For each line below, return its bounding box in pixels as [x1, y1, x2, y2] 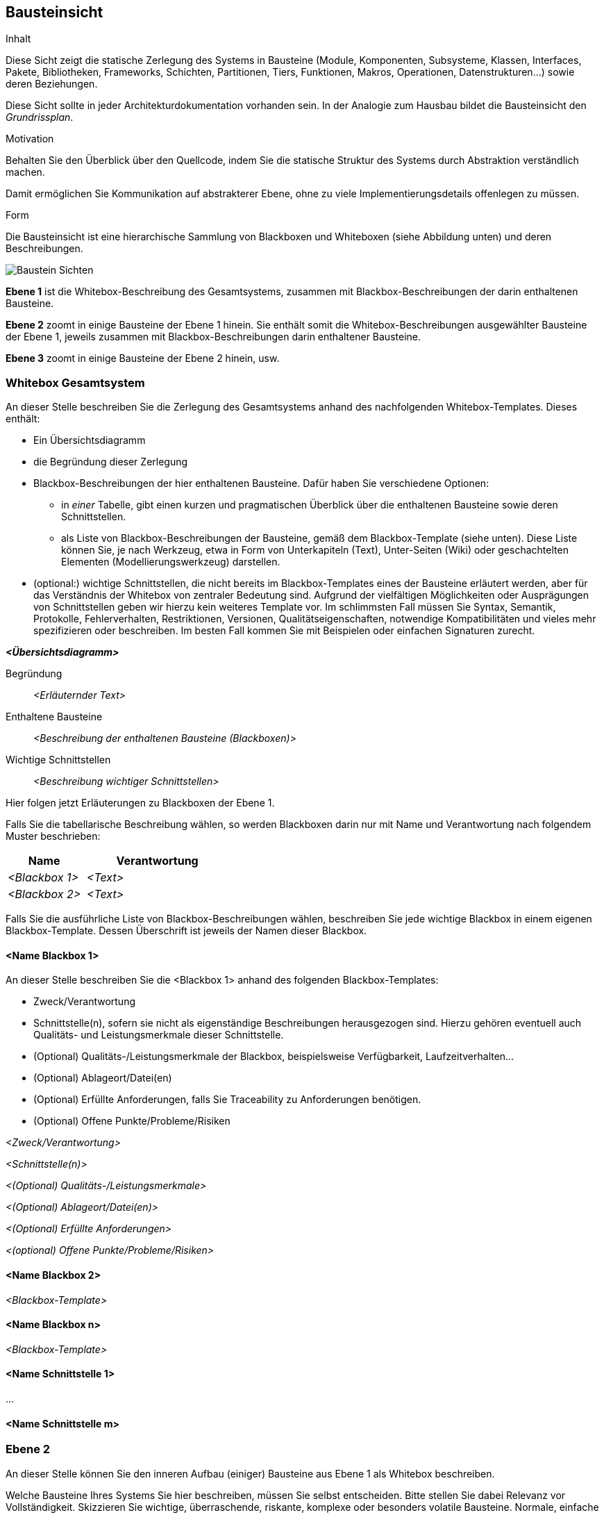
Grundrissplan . [6, 111, 74, 124]
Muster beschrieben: [6, 830, 101, 843]
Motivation [6, 133, 54, 145]
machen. [6, 166, 45, 179]
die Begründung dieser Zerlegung [33, 456, 188, 468]
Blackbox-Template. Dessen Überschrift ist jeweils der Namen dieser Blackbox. [6, 925, 367, 937]
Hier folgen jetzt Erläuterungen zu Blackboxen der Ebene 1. [6, 797, 275, 809]
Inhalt [6, 33, 31, 45]
